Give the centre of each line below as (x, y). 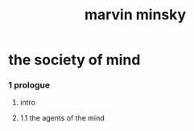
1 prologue (29, 85)
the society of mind (74, 60)
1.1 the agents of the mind (62, 118)
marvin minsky (135, 15)
